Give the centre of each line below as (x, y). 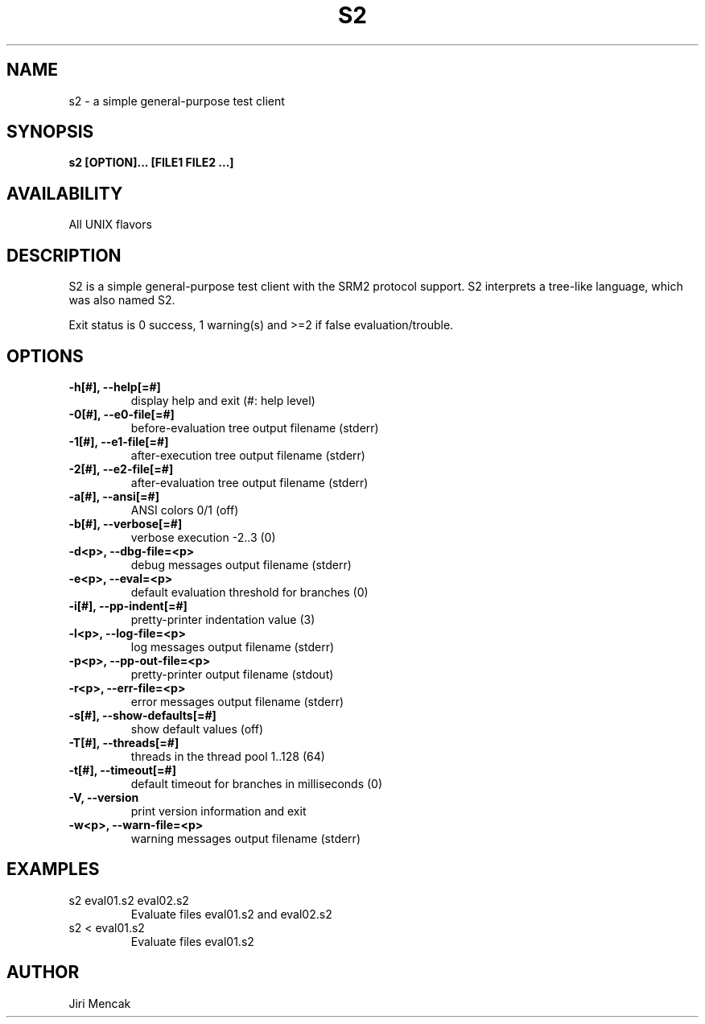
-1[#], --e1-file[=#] (119, 441)
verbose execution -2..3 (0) (203, 537)
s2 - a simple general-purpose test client (177, 101)
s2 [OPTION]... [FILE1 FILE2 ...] (151, 163)
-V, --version (104, 797)
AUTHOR (43, 972)
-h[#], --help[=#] (115, 386)
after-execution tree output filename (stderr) (248, 455)
